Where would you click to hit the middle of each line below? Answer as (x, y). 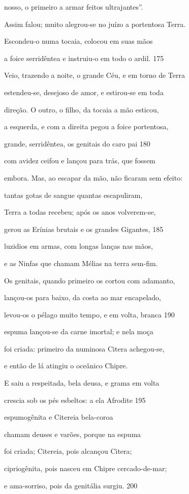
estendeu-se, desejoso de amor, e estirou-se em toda (84, 92)
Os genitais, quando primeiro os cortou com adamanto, (90, 280)
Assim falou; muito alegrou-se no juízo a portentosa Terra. (95, 24)
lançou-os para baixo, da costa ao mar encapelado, (83, 297)
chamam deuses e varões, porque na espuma (73, 434)
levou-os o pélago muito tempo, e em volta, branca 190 (89, 314)
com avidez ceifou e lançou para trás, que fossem (80, 161)
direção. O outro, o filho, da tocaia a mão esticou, (82, 109)
